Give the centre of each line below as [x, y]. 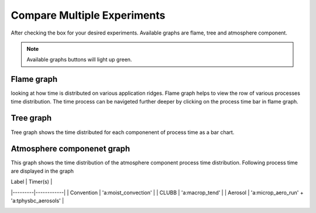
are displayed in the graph [42, 171]
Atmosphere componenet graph [71, 149]
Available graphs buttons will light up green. [79, 60]
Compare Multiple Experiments [88, 15]
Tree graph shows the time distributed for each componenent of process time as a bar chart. [123, 132]
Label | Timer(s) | [32, 182]
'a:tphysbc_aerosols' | [37, 201]
